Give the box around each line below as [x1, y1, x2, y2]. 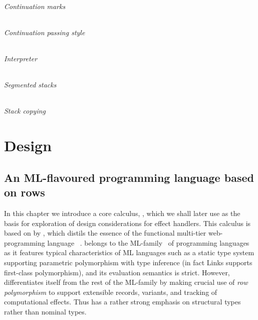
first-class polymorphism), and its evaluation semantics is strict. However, [4, 267, 230, 277]
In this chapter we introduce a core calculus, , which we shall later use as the [4, 207, 240, 218]
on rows [4, 184, 45, 200]
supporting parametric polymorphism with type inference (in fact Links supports [4, 257, 252, 267]
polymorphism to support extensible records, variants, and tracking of [4, 286, 217, 297]
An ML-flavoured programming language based [4, 169, 254, 185]
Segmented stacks [4, 79, 57, 90]
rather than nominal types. [4, 306, 87, 316]
